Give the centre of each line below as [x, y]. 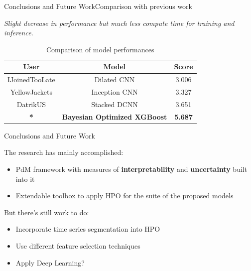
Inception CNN [115, 92]
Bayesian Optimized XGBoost [115, 116]
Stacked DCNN [115, 104]
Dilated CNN [115, 79]
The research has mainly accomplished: [64, 152]
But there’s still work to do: [47, 212]
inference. [19, 33]
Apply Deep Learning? [50, 262]
